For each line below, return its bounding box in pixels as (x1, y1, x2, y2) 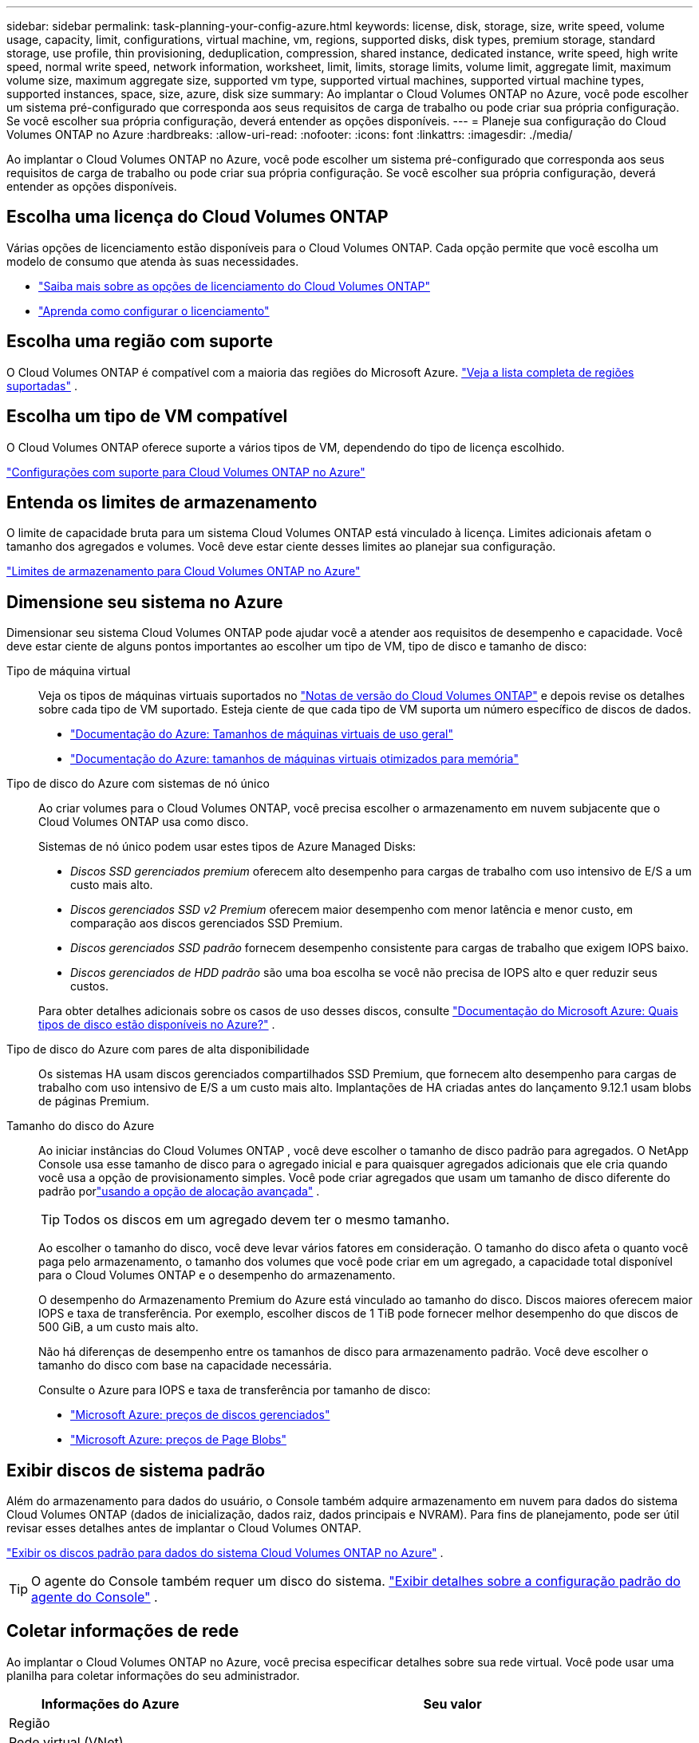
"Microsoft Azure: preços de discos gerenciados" (70, 1408, 330, 1422)
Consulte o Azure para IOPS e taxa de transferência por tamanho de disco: (38, 1383, 431, 1397)
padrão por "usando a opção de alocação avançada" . (38, 1184, 320, 1199)
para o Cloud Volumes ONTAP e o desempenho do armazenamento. (38, 1268, 396, 1283)
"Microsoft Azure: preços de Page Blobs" (70, 1433, 286, 1447)
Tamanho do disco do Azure (6, 1119, 155, 1133)
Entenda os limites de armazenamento (6, 492, 318, 512)
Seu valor (423, 1695, 482, 1712)
